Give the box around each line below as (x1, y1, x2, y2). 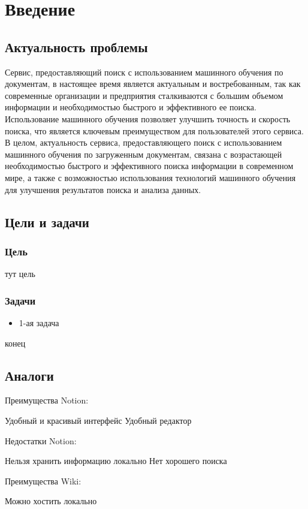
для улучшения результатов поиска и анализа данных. (5, 183, 201, 195)
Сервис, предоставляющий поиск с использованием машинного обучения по (5, 65, 283, 78)
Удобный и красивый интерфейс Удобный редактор (5, 414, 192, 426)
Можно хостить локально (5, 495, 97, 507)
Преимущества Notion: (5, 394, 89, 406)
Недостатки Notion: (5, 434, 77, 447)
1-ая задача (19, 316, 59, 329)
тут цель (5, 267, 35, 280)
